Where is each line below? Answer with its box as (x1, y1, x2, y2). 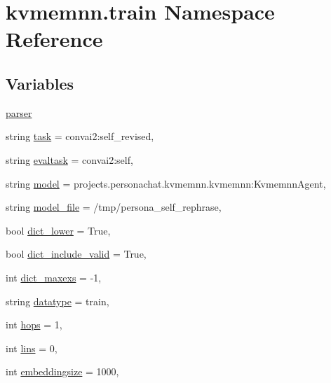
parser (6, 105, 32, 120)
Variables (6, 72, 74, 94)
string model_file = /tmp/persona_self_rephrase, (6, 200, 222, 214)
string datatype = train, (6, 293, 109, 308)
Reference (6, 25, 103, 53)
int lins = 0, (6, 340, 58, 355)
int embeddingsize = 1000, (6, 364, 119, 379)
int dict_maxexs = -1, (6, 270, 102, 284)
